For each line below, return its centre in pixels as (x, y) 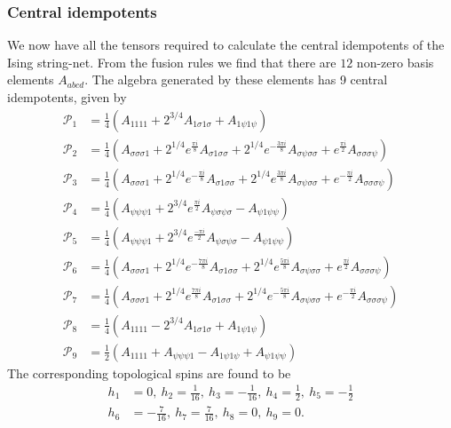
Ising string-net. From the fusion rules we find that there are (172, 62)
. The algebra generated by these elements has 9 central (236, 79)
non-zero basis (395, 62)
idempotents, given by (67, 97)
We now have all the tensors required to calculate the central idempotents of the (226, 45)
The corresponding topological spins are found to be (149, 373)
